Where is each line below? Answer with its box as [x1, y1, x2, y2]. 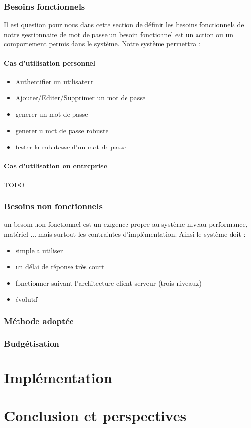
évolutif [15, 294, 38, 304]
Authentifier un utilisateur [15, 76, 94, 86]
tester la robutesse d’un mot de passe [15, 142, 126, 152]
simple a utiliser [15, 245, 63, 255]
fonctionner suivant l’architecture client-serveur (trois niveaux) [15, 278, 202, 288]
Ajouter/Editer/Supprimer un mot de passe [15, 93, 146, 103]
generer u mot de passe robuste [15, 125, 108, 135]
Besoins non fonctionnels [4, 200, 103, 212]
